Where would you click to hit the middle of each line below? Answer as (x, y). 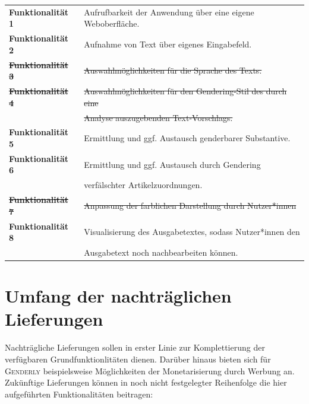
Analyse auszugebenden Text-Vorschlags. (158, 117)
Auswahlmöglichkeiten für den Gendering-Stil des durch (185, 91)
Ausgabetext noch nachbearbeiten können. (161, 252)
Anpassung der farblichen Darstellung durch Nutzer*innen (190, 205)
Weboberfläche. (112, 23)
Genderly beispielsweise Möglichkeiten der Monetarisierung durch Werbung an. (150, 370)
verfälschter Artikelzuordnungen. (143, 185)
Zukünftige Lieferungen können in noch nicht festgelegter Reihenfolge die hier (146, 382)
